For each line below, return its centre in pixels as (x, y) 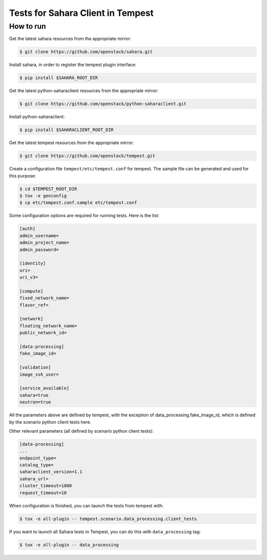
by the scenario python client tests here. (50, 422)
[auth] (27, 229)
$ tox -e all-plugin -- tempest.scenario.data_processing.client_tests (108, 519)
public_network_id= (43, 333)
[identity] (33, 263)
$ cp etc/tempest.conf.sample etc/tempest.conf (78, 203)
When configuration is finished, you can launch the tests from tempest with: (86, 505)
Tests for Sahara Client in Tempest (81, 13)
